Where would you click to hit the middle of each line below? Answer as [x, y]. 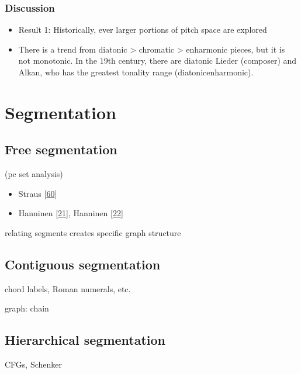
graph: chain [27, 308]
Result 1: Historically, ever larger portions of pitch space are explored [143, 30]
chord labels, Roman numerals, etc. [68, 288]
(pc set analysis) [34, 174]
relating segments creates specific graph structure [93, 232]
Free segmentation [61, 149]
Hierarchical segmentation [85, 340]
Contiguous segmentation [83, 264]
